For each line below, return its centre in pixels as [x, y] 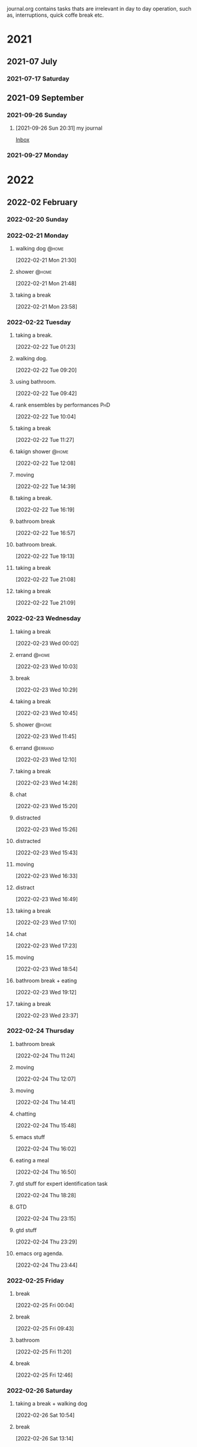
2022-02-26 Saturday [40, 1391]
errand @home [33, 654]
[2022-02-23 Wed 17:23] [46, 946]
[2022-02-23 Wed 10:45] [47, 713]
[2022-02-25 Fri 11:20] [43, 1352]
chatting [26, 1114]
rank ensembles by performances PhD [63, 405]
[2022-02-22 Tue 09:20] [46, 370]
